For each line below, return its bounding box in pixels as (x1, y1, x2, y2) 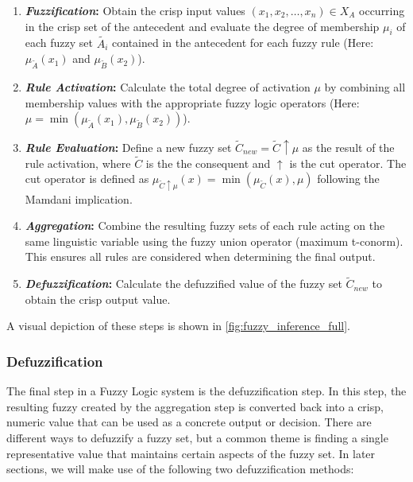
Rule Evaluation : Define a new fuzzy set (25, 139, 232, 156)
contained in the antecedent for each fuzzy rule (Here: (112, 34, 374, 51)
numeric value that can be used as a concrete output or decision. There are (6, 414, 372, 430)
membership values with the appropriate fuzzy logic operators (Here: (25, 94, 360, 111)
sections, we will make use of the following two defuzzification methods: (6, 461, 354, 477)
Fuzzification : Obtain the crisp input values (25, 2, 245, 18)
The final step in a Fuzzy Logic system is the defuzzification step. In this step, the (6, 383, 407, 399)
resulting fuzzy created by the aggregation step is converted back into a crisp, (6, 398, 384, 414)
